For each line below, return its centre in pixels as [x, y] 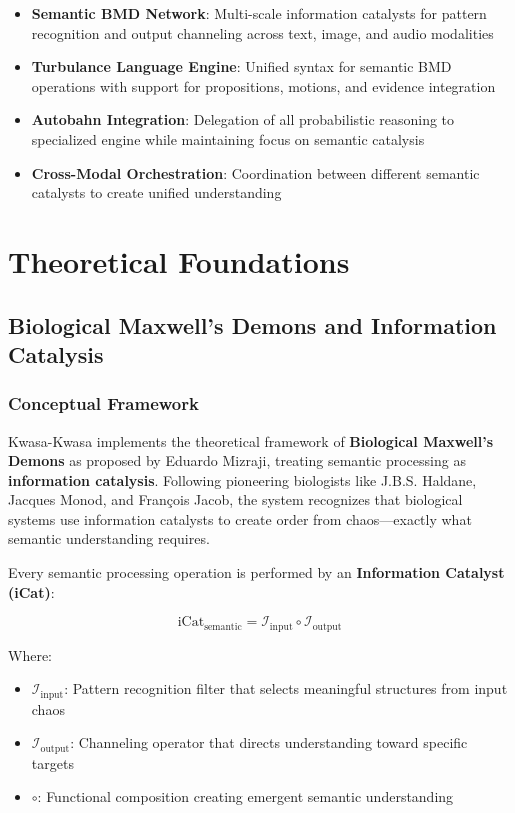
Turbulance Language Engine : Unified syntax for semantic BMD [241, 66]
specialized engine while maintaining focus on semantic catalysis [228, 138]
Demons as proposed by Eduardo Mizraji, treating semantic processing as [237, 460]
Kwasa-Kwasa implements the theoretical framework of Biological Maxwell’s [251, 440]
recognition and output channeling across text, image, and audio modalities [262, 32]
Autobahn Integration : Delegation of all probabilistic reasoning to [243, 119]
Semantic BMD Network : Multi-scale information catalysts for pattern [259, 13]
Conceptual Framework [103, 403]
